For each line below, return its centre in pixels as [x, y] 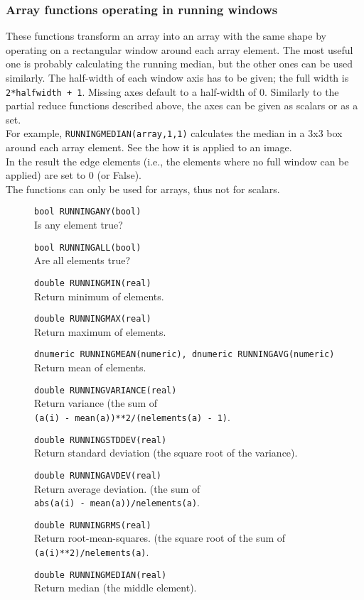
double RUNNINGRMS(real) [93, 525]
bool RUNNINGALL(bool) [88, 247]
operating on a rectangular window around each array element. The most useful [180, 49]
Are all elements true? [82, 260]
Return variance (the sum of [96, 403]
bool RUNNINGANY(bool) [88, 212]
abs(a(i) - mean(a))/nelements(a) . [117, 502]
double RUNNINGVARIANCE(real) [106, 390]
